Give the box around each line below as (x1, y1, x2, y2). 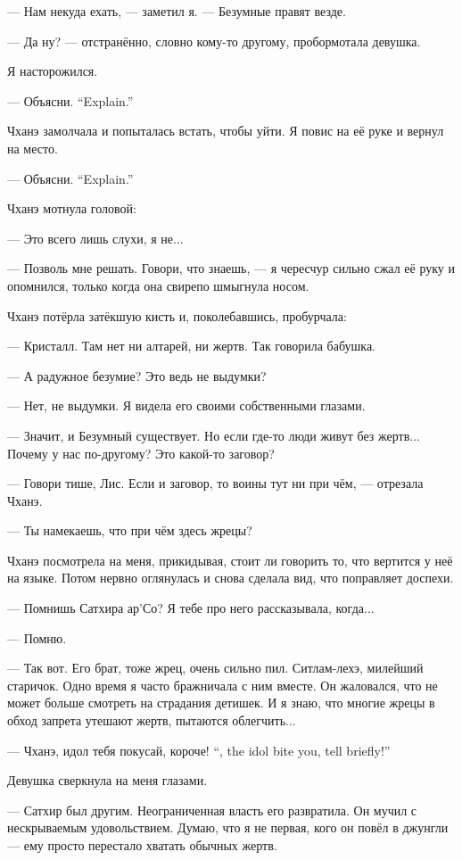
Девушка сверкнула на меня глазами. (7, 771, 208, 790)
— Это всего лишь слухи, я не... (7, 228, 184, 247)
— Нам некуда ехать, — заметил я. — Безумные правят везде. (7, 2, 346, 20)
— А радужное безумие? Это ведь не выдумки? (7, 366, 267, 385)
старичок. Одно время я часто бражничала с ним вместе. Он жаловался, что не (7, 675, 438, 694)
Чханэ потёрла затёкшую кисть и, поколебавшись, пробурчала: (7, 306, 347, 325)
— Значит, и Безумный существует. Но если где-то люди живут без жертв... (7, 426, 420, 444)
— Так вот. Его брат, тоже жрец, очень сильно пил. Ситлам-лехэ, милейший (7, 658, 424, 677)
